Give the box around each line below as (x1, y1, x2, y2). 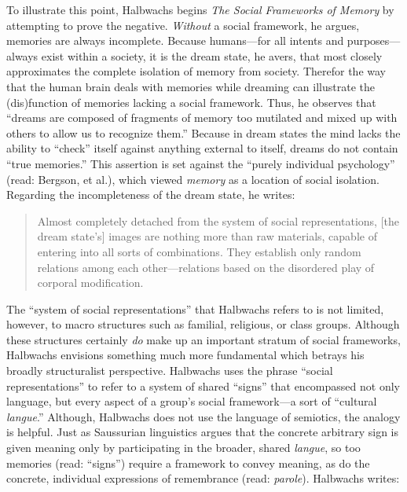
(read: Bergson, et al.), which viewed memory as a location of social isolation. (6, 171, 379, 187)
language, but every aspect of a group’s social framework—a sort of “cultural (6, 393, 377, 409)
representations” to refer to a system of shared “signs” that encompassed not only (6, 377, 400, 394)
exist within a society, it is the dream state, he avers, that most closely (41, 47, 383, 64)
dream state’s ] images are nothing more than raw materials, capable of (37, 228, 377, 244)
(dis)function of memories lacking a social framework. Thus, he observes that (6, 94, 376, 110)
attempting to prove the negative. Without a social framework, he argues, (6, 17, 360, 33)
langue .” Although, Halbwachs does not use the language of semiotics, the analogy (6, 408, 401, 424)
